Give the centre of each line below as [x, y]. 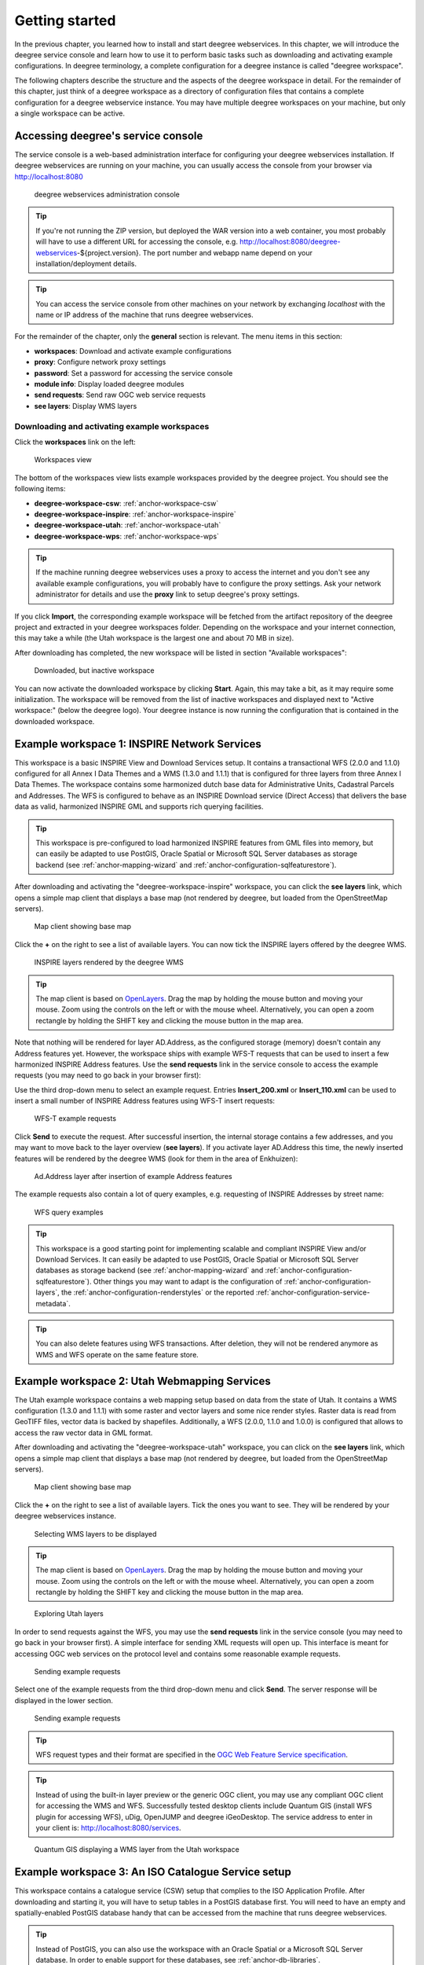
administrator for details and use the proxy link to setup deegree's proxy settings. [168, 594]
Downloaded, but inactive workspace [94, 670]
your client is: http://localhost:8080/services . [108, 1827]
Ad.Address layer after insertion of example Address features [133, 1177]
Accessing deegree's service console [109, 136]
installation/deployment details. [86, 263]
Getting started [65, 20]
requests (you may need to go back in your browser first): [108, 1075]
